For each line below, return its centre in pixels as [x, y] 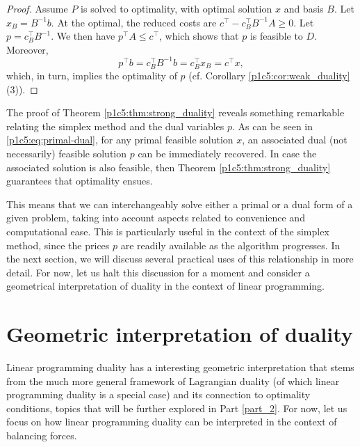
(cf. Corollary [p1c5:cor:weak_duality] [269, 76]
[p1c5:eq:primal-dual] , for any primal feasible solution [120, 140]
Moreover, [27, 49]
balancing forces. [42, 436]
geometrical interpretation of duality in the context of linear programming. [165, 286]
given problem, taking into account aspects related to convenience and [156, 218]
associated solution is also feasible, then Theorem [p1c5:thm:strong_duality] [169, 167]
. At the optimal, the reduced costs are [134, 22]
